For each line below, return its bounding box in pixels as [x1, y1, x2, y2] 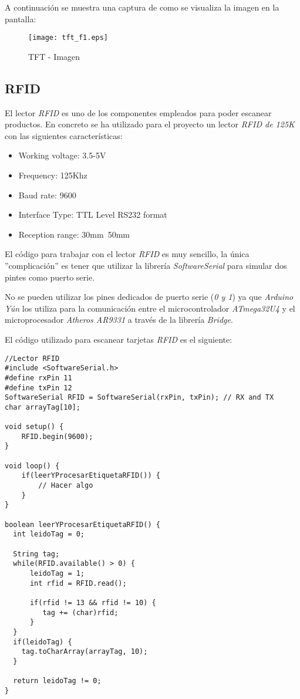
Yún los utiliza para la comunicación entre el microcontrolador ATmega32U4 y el [5, 302, 295, 314]
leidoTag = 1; [29, 569, 85, 578]
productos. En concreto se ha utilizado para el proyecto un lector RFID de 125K [5, 118, 295, 130]
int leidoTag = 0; [13, 530, 85, 539]
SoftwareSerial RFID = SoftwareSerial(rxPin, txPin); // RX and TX [5, 393, 274, 402]
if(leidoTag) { [13, 637, 72, 646]
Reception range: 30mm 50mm [18, 228, 130, 240]
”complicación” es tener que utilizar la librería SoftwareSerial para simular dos [5, 259, 287, 271]
